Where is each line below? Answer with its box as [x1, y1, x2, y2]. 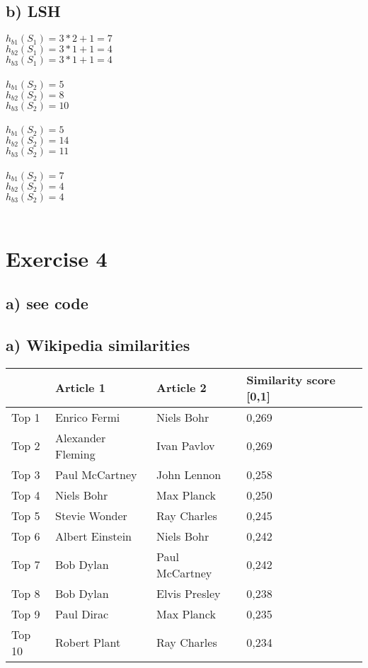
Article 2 [156, 379, 207, 396]
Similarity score [246, 371, 335, 388]
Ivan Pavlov [156, 437, 215, 454]
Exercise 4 [6, 243, 108, 272]
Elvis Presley [156, 584, 221, 601]
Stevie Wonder [55, 507, 127, 524]
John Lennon [156, 466, 222, 483]
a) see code [6, 292, 88, 314]
